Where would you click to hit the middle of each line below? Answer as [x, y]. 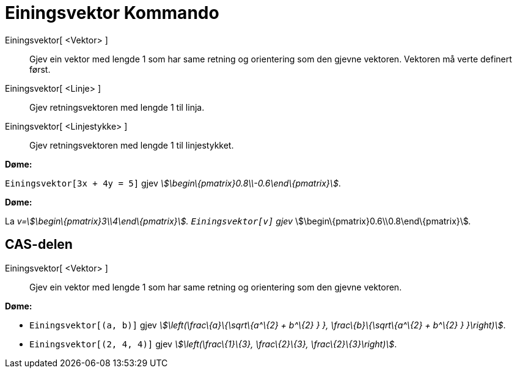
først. [40, 69]
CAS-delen [39, 245]
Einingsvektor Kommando [112, 13]
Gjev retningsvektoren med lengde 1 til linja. [117, 107]
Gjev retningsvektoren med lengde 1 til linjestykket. [132, 145]
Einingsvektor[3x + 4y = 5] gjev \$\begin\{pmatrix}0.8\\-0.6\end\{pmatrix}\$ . [173, 183]
